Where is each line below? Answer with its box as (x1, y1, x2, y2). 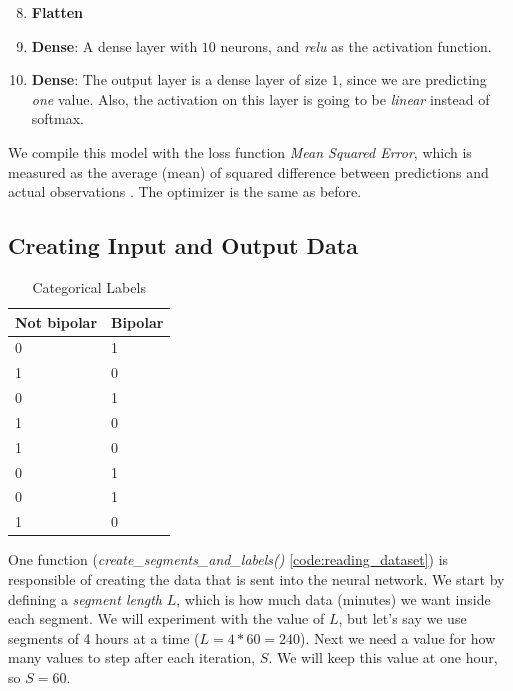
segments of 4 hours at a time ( (8, 627, 200, 648)
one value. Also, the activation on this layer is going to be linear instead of (31, 88, 490, 109)
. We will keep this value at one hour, (268, 647, 498, 668)
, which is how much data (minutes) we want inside (176, 588, 491, 609)
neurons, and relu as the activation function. (220, 35, 492, 56)
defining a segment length (8, 588, 163, 609)
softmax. (31, 108, 84, 129)
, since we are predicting (338, 69, 487, 90)
